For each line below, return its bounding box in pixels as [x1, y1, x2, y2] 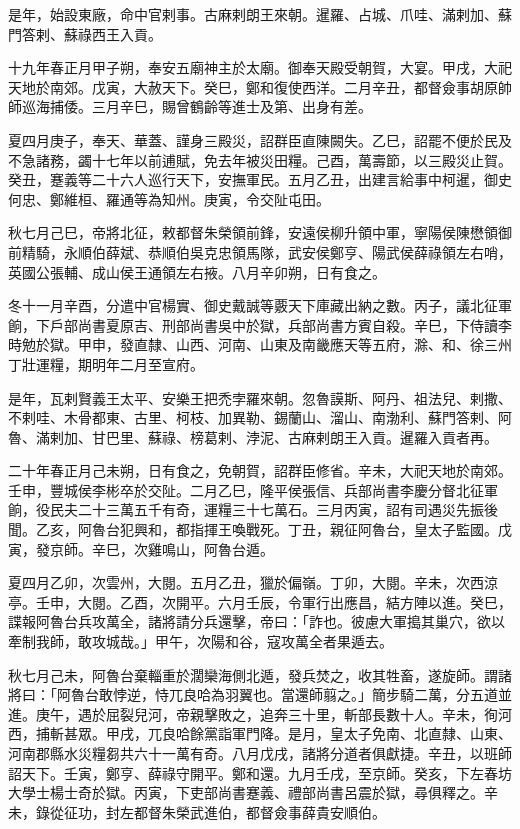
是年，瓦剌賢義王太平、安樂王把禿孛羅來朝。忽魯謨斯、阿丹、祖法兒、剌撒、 [8, 387, 512, 408]
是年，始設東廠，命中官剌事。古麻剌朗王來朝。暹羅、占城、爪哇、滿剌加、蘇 [8, 4, 512, 24]
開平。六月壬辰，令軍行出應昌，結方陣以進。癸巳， [175, 591, 512, 612]
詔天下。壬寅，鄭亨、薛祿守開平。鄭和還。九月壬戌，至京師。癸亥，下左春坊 [8, 762, 512, 783]
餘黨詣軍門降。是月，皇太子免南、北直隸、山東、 [189, 723, 512, 744]
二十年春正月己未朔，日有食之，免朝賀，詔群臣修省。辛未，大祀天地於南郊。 [8, 460, 512, 481]
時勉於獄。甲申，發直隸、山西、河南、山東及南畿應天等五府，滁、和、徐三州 [8, 334, 512, 355]
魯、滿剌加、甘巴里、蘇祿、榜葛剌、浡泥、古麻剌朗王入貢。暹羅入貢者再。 [8, 426, 498, 447]
